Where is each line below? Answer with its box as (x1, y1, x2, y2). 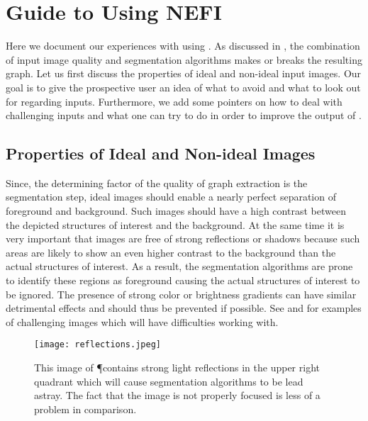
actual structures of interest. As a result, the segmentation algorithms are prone (6, 259, 353, 274)
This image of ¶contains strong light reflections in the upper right (34, 360, 320, 375)
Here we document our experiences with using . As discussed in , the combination (6, 38, 360, 53)
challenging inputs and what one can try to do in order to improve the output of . (6, 108, 362, 123)
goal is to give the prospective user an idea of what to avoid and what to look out (6, 79, 361, 94)
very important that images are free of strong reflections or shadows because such (6, 231, 360, 246)
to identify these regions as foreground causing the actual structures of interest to (6, 273, 360, 288)
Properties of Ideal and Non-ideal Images (6, 142, 316, 164)
